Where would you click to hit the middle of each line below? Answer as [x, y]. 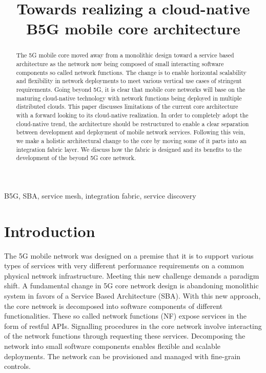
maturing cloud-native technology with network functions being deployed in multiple [129, 98]
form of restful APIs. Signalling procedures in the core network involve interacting [133, 326]
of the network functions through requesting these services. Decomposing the [125, 336]
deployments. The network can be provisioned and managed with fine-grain [122, 356]
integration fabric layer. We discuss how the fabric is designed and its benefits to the [129, 149]
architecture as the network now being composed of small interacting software [120, 64]
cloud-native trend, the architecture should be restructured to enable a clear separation [132, 123]
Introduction [50, 231]
